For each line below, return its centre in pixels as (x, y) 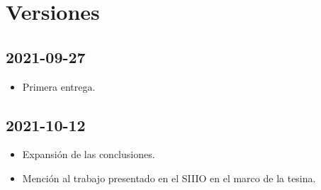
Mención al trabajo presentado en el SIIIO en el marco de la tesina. (169, 178)
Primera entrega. (59, 86)
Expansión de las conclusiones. (89, 154)
